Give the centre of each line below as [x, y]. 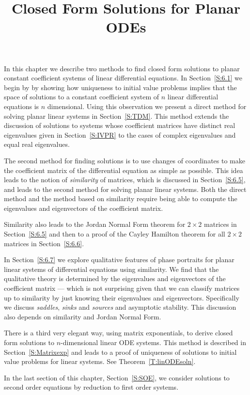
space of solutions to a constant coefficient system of [82, 97]
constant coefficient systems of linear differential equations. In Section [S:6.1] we [123, 78]
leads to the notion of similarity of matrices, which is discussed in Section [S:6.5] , [125, 180]
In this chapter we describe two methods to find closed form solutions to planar [122, 68]
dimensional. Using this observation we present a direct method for [147, 106]
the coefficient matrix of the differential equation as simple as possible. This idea [124, 170]
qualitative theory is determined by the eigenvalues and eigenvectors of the [115, 278]
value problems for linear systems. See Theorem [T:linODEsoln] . [100, 361]
